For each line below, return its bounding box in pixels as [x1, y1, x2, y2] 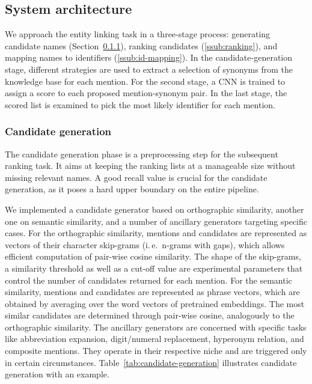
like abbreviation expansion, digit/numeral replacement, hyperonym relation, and [5, 332, 304, 345]
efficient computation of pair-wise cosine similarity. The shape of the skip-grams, [5, 250, 301, 263]
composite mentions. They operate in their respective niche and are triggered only [5, 344, 307, 357]
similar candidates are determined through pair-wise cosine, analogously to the [5, 309, 295, 322]
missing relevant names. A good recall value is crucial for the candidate [5, 171, 268, 183]
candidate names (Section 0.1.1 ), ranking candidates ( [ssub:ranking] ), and [5, 39, 278, 52]
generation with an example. [5, 368, 109, 380]
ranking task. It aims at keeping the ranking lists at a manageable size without [5, 159, 296, 172]
